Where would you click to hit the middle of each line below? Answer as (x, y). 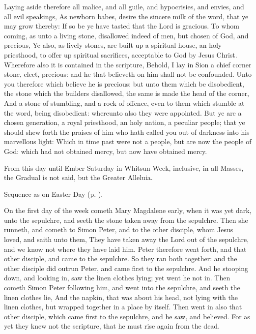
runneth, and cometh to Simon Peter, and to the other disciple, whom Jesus (119, 229)
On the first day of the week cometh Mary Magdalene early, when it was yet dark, (128, 210)
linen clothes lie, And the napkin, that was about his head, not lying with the (121, 297)
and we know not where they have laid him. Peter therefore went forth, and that (125, 249)
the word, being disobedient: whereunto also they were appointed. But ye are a (123, 112)
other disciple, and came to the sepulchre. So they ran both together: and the (121, 258)
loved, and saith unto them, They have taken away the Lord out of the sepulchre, (127, 239)
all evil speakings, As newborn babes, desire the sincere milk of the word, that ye (126, 16)
